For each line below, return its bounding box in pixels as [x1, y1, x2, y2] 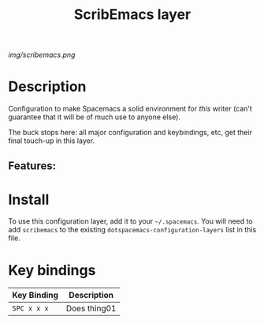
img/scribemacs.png [8, 50, 76, 60]
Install [8, 190, 50, 209]
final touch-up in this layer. [8, 136, 95, 145]
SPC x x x [12, 304, 49, 313]
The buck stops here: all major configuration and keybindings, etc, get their [8, 128, 252, 138]
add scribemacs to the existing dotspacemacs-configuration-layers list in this [8, 225, 257, 235]
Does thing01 [65, 303, 117, 314]
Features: [8, 159, 57, 172]
